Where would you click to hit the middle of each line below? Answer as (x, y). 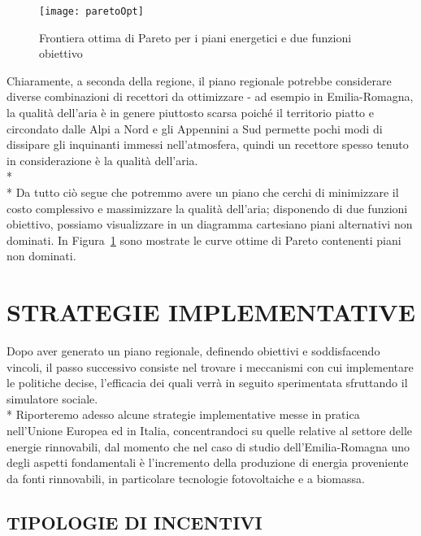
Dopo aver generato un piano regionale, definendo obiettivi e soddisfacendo (193, 351)
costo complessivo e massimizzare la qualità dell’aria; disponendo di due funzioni (207, 208)
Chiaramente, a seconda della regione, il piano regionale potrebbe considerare (199, 80)
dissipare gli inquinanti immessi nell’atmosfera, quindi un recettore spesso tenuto (208, 144)
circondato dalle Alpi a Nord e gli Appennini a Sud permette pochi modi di (195, 128)
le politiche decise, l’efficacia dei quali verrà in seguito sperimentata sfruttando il (207, 383)
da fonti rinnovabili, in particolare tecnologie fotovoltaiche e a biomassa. (186, 478)
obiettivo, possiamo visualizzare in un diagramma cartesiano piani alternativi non (210, 224)
